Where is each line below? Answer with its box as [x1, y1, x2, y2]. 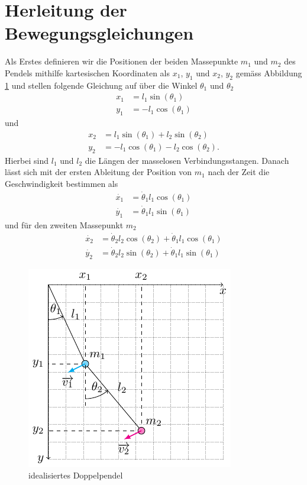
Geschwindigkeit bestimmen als [5, 177, 118, 189]
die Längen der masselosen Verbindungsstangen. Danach [85, 154, 289, 166]
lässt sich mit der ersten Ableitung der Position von [5, 166, 192, 178]
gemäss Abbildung [235, 66, 302, 79]
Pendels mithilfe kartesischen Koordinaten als [5, 66, 170, 79]
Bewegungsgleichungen [5, 21, 194, 45]
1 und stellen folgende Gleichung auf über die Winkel [5, 79, 198, 91]
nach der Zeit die [208, 166, 270, 178]
